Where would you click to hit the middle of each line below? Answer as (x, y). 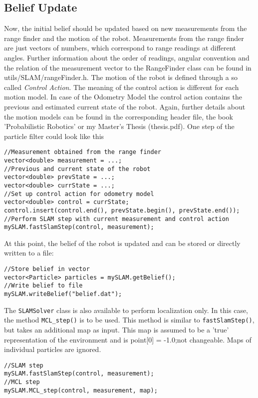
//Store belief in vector (47, 269)
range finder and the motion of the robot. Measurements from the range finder (124, 38)
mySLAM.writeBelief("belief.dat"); (63, 294)
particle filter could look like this (54, 136)
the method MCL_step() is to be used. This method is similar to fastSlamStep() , (129, 320)
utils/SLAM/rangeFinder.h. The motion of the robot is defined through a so (121, 77)
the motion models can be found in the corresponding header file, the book (119, 116)
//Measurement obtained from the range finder (83, 152)
